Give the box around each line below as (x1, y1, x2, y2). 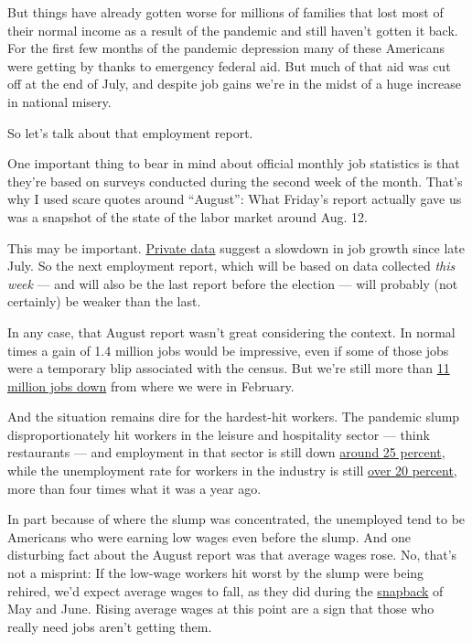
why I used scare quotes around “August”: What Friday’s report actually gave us (7, 189, 462, 209)
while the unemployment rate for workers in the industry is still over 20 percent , (7, 461, 457, 480)
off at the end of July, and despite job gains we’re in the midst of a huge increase (7, 74, 462, 93)
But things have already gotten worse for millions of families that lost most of (7, 3, 444, 21)
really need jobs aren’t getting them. (7, 616, 212, 636)
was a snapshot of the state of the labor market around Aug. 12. (7, 207, 368, 226)
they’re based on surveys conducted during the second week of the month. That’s (7, 171, 463, 190)
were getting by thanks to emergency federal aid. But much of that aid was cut (7, 56, 451, 75)
